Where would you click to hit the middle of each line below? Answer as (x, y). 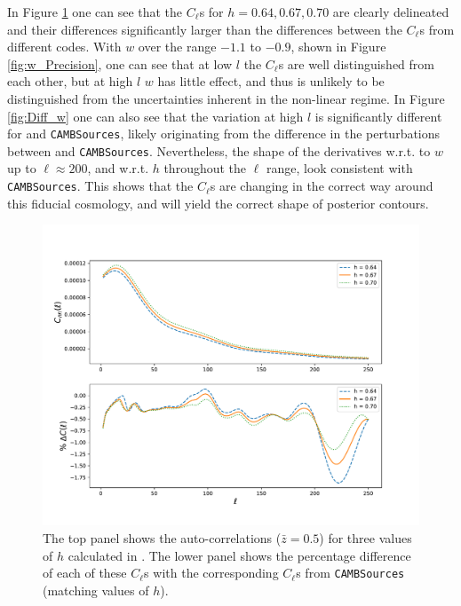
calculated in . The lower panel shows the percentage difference (239, 555)
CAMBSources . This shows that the (100, 186)
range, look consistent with (339, 168)
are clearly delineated (391, 12)
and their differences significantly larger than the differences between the (205, 29)
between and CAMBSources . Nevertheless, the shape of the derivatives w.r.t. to (219, 150)
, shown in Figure (338, 47)
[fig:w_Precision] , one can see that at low (120, 63)
